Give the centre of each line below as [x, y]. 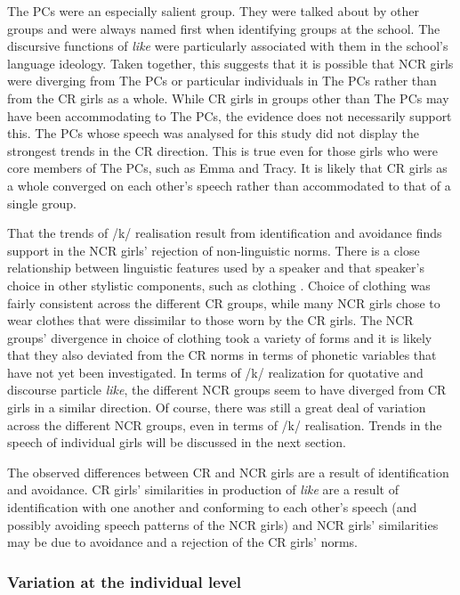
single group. [42, 203]
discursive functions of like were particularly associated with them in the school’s [228, 46]
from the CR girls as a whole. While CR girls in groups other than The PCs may [228, 98]
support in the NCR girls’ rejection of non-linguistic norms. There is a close [214, 250]
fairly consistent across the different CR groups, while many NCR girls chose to [224, 302]
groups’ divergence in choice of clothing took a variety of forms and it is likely [220, 337]
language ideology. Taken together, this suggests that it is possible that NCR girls [230, 63]
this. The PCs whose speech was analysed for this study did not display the [213, 133]
